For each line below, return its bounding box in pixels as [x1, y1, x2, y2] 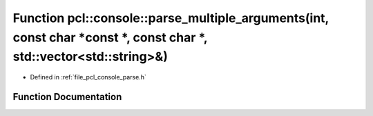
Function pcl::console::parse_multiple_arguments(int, [12, 10, 329, 26]
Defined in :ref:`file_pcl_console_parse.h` [30, 73, 146, 81]
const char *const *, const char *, [12, 30, 208, 45]
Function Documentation [12, 90, 122, 103]
